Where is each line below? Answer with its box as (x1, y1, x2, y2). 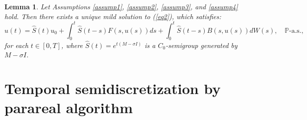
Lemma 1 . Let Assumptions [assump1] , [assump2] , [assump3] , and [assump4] (4, 1, 238, 11)
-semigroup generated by (165, 40, 237, 50)
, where (61, 40, 83, 50)
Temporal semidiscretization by (4, 78, 221, 98)
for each (4, 40, 28, 50)
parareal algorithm (4, 97, 133, 118)
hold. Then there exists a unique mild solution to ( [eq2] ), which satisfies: (4, 11, 221, 21)
